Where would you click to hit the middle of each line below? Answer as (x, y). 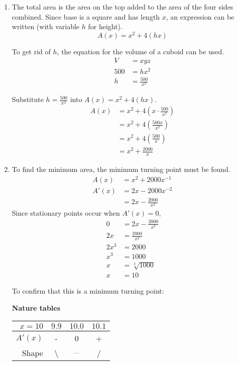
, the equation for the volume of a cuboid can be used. (141, 51)
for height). (105, 26)
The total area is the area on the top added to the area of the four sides (123, 7)
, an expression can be (200, 16)
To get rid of (31, 51)
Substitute (28, 99)
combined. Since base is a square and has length (86, 16)
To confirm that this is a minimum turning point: (88, 291)
